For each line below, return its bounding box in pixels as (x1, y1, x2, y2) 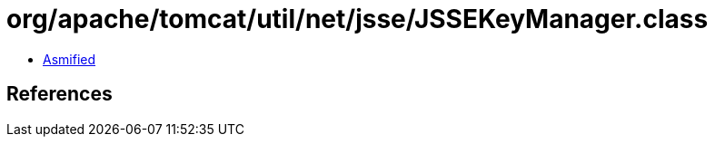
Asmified (43, 51, 96, 67)
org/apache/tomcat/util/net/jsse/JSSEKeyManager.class (6, 4, 709, 34)
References (6, 82, 113, 106)
